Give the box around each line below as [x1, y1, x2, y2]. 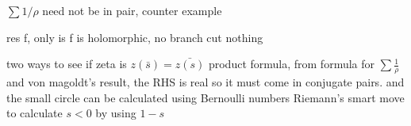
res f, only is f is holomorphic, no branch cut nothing [6, 29, 263, 45]
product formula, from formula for [208, 55, 375, 72]
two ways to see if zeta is [6, 55, 127, 72]
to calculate [6, 105, 63, 121]
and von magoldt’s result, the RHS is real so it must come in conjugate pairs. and [6, 74, 405, 90]
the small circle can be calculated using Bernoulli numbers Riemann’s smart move [6, 89, 405, 105]
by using [95, 105, 136, 121]
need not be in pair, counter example [42, 2, 222, 18]
